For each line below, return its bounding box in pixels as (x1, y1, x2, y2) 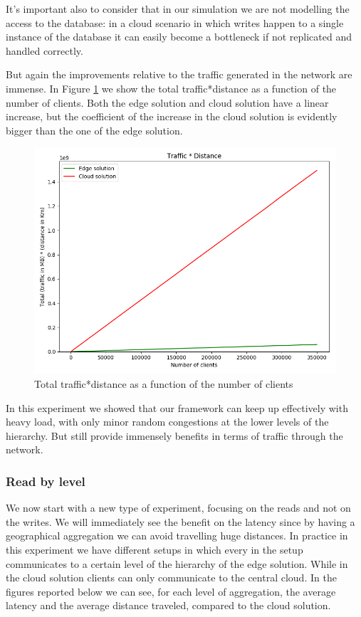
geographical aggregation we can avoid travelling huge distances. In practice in (6, 528, 348, 543)
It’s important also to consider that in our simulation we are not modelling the (6, 1, 350, 16)
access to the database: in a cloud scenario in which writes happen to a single (6, 15, 344, 30)
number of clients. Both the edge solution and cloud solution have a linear (6, 95, 329, 110)
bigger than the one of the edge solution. (6, 122, 183, 137)
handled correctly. (6, 43, 83, 58)
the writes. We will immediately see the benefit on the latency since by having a (6, 514, 355, 529)
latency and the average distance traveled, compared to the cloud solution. (6, 598, 331, 613)
